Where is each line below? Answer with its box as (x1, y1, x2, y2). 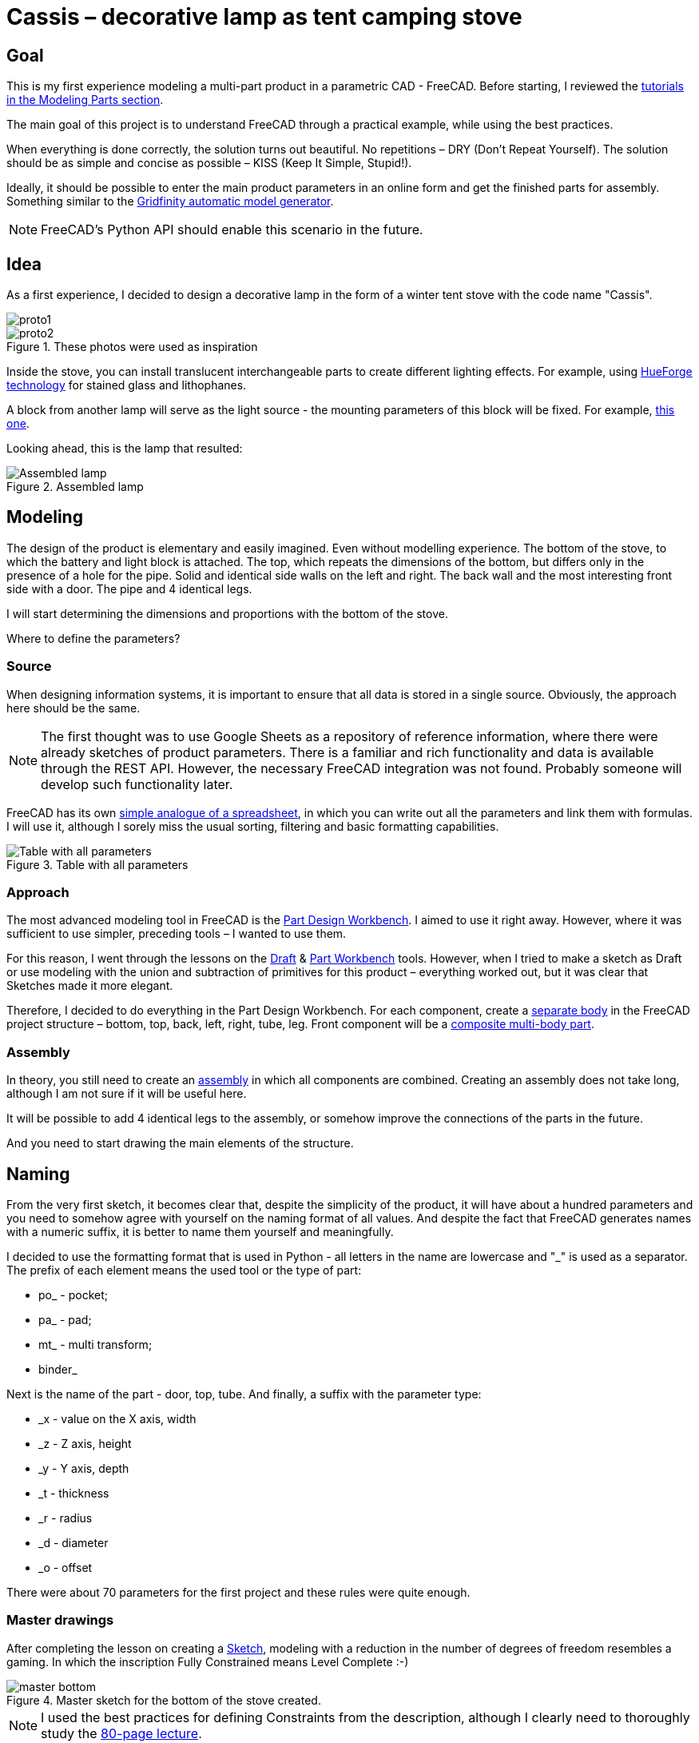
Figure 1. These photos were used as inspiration (6, 340, 258, 354)
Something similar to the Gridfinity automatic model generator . (6, 194, 334, 209)
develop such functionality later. (41, 776, 233, 792)
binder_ (38, 1362, 77, 1376)
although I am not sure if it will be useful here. (6, 1087, 247, 1101)
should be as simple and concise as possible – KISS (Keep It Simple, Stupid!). (6, 156, 412, 170)
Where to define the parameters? (6, 631, 181, 645)
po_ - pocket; (38, 1287, 108, 1302)
